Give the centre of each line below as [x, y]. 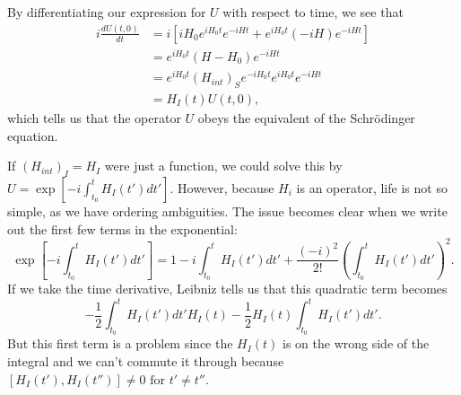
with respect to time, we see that [313, 12]
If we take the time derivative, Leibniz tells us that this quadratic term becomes [227, 289]
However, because [226, 187]
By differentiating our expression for [107, 12]
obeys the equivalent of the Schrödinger [306, 117]
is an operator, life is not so [372, 187]
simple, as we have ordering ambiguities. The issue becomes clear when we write [227, 211]
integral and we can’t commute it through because [146, 361]
